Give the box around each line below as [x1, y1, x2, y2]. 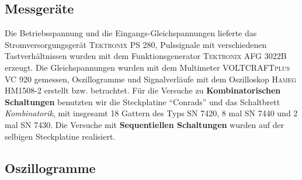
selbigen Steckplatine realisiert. [5, 130, 116, 142]
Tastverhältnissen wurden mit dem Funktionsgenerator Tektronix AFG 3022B [5, 50, 287, 62]
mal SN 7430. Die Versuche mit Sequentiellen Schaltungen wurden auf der [5, 118, 284, 130]
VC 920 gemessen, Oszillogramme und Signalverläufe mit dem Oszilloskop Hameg [5, 72, 297, 85]
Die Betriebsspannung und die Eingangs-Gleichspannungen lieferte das [5, 27, 257, 39]
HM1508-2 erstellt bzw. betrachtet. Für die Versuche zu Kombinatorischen [5, 84, 281, 96]
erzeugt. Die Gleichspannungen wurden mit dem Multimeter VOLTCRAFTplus [5, 61, 290, 73]
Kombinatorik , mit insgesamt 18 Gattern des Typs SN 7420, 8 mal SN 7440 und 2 [5, 107, 298, 119]
